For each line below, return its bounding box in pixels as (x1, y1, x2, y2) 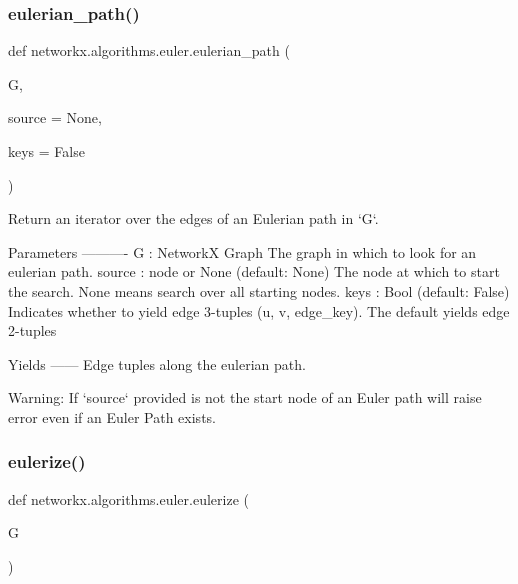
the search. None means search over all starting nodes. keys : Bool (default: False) (8, 280, 510, 301)
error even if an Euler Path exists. (8, 406, 216, 427)
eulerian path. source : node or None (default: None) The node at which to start (8, 261, 500, 282)
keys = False (8, 141, 85, 161)
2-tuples (8, 320, 57, 341)
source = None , (8, 107, 102, 128)
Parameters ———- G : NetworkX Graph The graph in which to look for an (8, 241, 477, 262)
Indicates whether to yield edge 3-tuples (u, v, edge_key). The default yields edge (8, 300, 510, 321)
